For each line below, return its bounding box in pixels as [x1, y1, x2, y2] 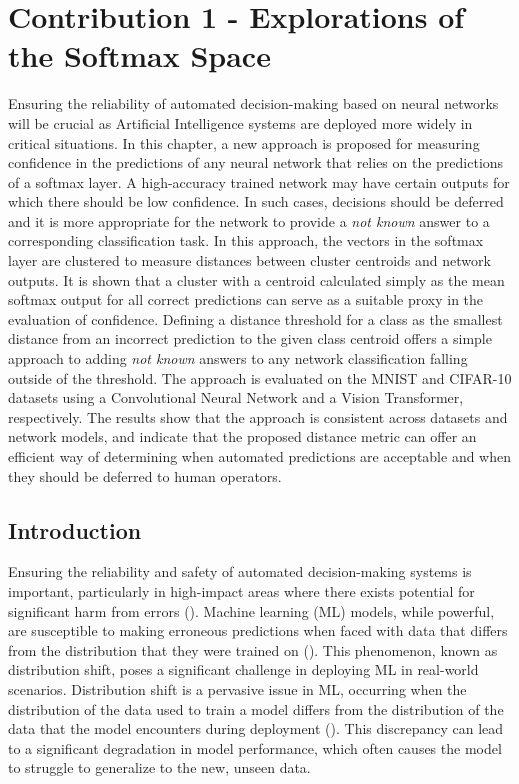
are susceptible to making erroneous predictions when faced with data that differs [8, 620, 508, 641]
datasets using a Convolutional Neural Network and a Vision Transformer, [8, 387, 464, 408]
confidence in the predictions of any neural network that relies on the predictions [8, 152, 504, 173]
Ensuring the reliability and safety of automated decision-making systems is [8, 561, 472, 582]
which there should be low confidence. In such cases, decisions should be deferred [8, 191, 504, 212]
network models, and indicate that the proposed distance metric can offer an [8, 426, 477, 447]
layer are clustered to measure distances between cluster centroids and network [8, 250, 491, 271]
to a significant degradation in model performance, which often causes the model [8, 737, 502, 758]
